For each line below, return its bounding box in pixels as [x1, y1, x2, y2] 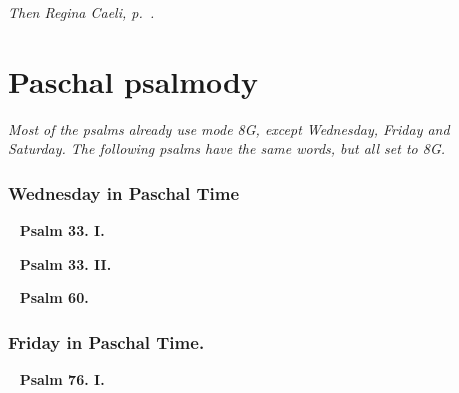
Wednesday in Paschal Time [8, 180, 240, 205]
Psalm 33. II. [19, 253, 112, 274]
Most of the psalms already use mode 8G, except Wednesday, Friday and [8, 118, 450, 139]
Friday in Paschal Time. [8, 329, 205, 354]
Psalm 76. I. [19, 369, 105, 390]
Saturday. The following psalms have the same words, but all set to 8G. [8, 138, 446, 159]
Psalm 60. [19, 287, 89, 308]
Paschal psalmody [8, 60, 258, 101]
